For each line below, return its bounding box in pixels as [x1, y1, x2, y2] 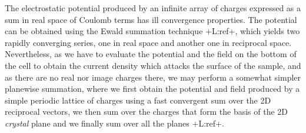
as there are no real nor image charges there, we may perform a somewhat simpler [5, 71, 301, 83]
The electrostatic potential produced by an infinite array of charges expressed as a [5, 2, 301, 14]
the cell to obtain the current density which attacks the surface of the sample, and [5, 59, 301, 71]
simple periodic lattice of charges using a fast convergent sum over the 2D [5, 94, 271, 106]
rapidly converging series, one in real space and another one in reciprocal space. [5, 36, 292, 48]
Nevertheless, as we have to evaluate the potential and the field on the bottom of [5, 48, 297, 60]
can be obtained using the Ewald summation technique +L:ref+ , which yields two [5, 25, 300, 37]
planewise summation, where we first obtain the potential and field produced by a [5, 82, 300, 95]
